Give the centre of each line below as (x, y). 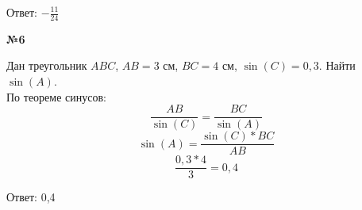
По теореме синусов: (56, 96)
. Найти (337, 65)
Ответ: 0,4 (31, 197)
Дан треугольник (47, 65)
